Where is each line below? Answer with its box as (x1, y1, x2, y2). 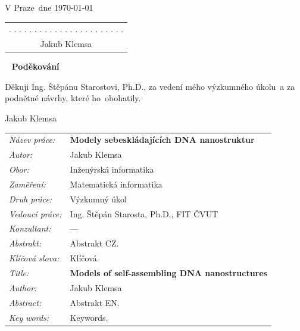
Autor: (9, 148, 33, 161)
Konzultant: (9, 222, 51, 235)
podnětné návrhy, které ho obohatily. (5, 92, 141, 104)
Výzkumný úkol (70, 192, 127, 205)
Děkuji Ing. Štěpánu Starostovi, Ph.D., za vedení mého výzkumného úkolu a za (5, 80, 295, 92)
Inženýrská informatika (70, 163, 154, 176)
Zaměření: (9, 177, 46, 190)
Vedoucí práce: (9, 207, 62, 220)
